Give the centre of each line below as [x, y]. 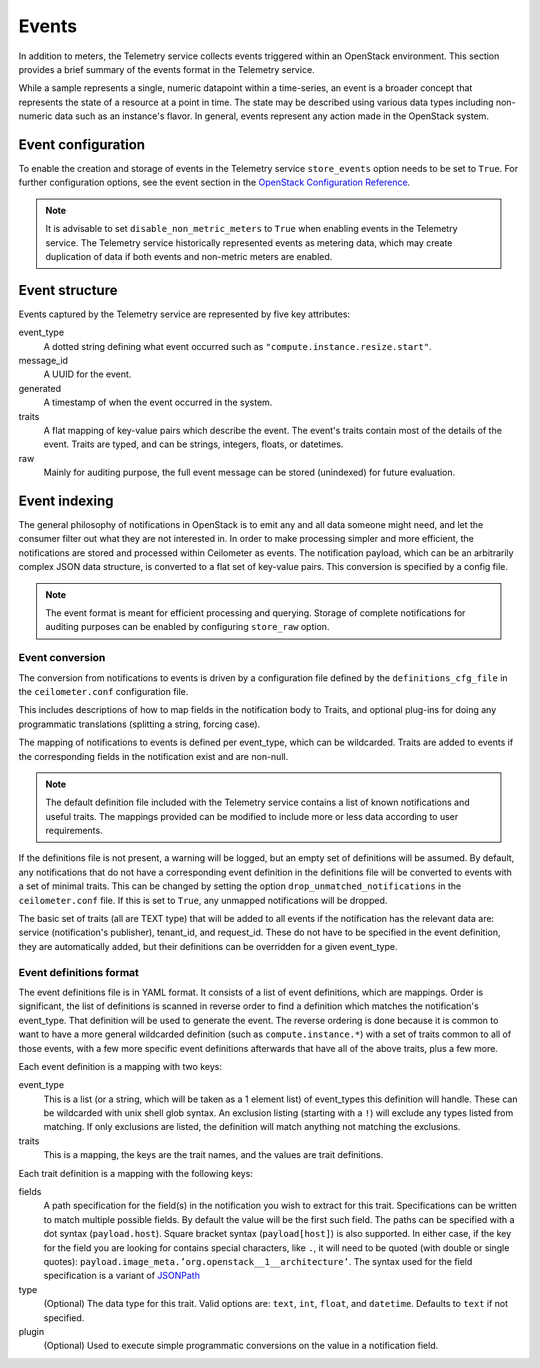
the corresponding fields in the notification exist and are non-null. [153, 756]
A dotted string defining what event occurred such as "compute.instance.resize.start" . [237, 346]
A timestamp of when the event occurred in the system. [158, 402]
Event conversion [62, 658]
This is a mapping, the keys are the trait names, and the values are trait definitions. [213, 1155]
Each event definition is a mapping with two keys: [120, 1066]
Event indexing [66, 500]
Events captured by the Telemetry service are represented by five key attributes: [184, 314]
